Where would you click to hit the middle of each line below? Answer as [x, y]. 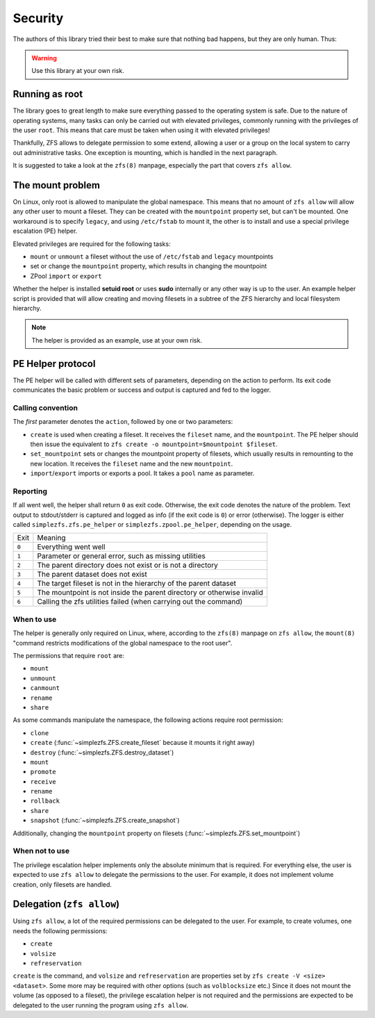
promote [43, 772]
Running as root [48, 94]
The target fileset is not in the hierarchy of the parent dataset [136, 584]
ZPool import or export [66, 276]
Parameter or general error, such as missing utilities [122, 556]
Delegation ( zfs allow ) [66, 904]
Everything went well [71, 547]
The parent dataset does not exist [92, 575]
